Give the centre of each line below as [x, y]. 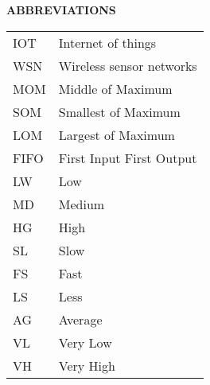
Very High [87, 365]
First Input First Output [128, 157]
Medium [82, 204]
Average [80, 319]
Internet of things [107, 42]
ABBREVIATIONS [61, 10]
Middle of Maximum [115, 88]
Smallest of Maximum [119, 111]
